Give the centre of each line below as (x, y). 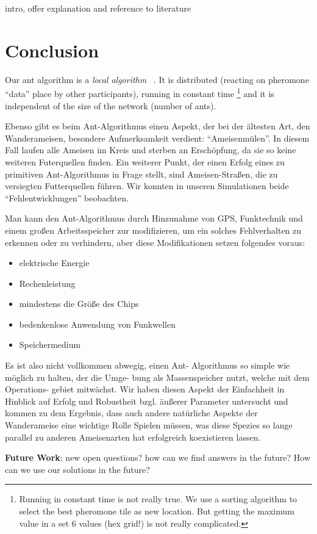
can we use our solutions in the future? (77, 469)
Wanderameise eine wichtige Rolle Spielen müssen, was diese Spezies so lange (149, 425)
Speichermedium (50, 345)
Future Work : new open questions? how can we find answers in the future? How (158, 457)
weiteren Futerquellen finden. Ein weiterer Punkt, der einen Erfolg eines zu (145, 161)
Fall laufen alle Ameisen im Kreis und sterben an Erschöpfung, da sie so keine (151, 150)
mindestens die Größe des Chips (79, 304)
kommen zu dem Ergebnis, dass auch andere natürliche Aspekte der (131, 413)
